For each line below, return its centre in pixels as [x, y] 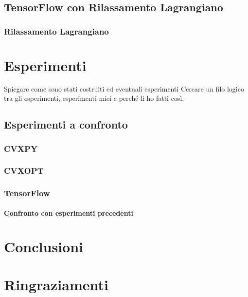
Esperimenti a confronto [66, 124]
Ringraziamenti [56, 284]
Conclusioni [44, 246]
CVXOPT [24, 171]
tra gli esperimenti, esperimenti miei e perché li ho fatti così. [94, 98]
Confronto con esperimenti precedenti [69, 213]
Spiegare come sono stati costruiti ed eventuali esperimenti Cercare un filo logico [124, 88]
